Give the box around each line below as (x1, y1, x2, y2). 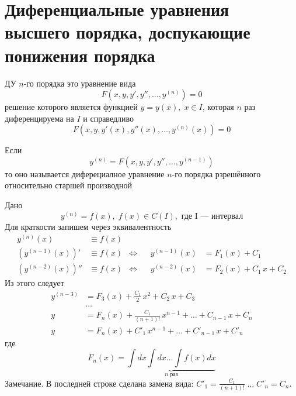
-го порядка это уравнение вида (23, 77, 136, 89)
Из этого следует (5, 277, 64, 289)
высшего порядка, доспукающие (5, 20, 250, 44)
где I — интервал (181, 212, 243, 221)
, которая (202, 101, 234, 113)
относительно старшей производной (5, 179, 132, 191)
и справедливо (83, 112, 134, 124)
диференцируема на (5, 112, 74, 124)
